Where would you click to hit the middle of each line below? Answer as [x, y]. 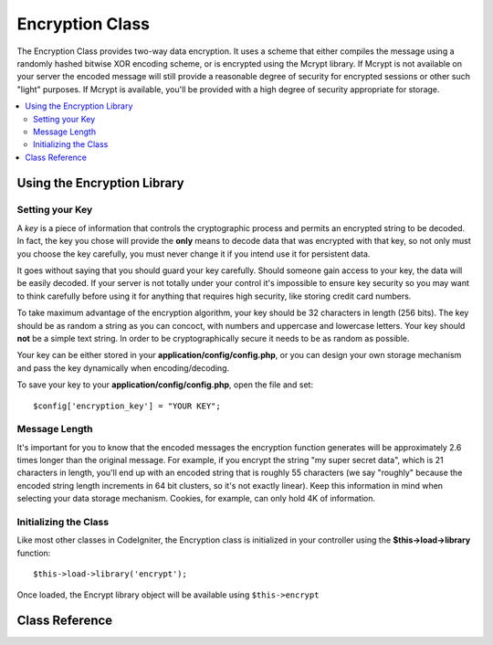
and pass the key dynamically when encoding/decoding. [123, 368]
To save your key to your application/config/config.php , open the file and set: [165, 385]
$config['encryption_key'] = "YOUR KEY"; [127, 406]
